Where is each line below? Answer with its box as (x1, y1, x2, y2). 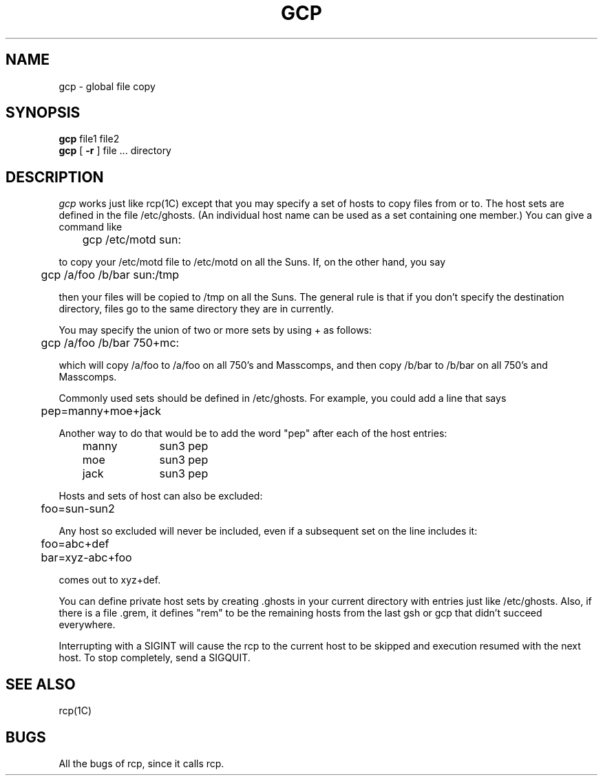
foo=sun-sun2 (41, 502, 115, 516)
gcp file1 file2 (59, 133, 120, 145)
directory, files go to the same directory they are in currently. (59, 303, 334, 315)
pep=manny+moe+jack (41, 404, 162, 418)
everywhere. (59, 619, 116, 631)
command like (59, 221, 123, 233)
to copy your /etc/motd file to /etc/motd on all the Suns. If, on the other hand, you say (59, 256, 445, 268)
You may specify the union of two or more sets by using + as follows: (59, 324, 372, 336)
